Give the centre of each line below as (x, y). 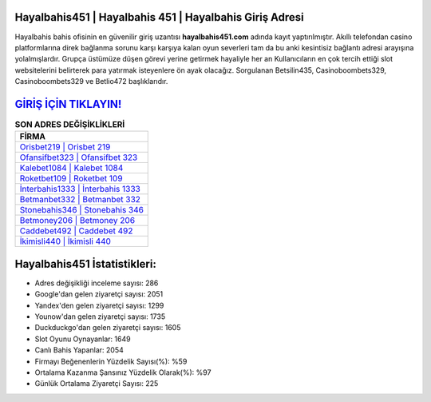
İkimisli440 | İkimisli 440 (65, 241)
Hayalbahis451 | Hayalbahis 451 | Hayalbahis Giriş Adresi (160, 17)
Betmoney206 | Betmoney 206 (77, 221)
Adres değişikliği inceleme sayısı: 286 (97, 283)
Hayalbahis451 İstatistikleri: (86, 264)
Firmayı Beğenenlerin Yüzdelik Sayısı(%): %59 (111, 361)
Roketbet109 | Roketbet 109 (71, 178)
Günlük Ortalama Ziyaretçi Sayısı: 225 (97, 384)
